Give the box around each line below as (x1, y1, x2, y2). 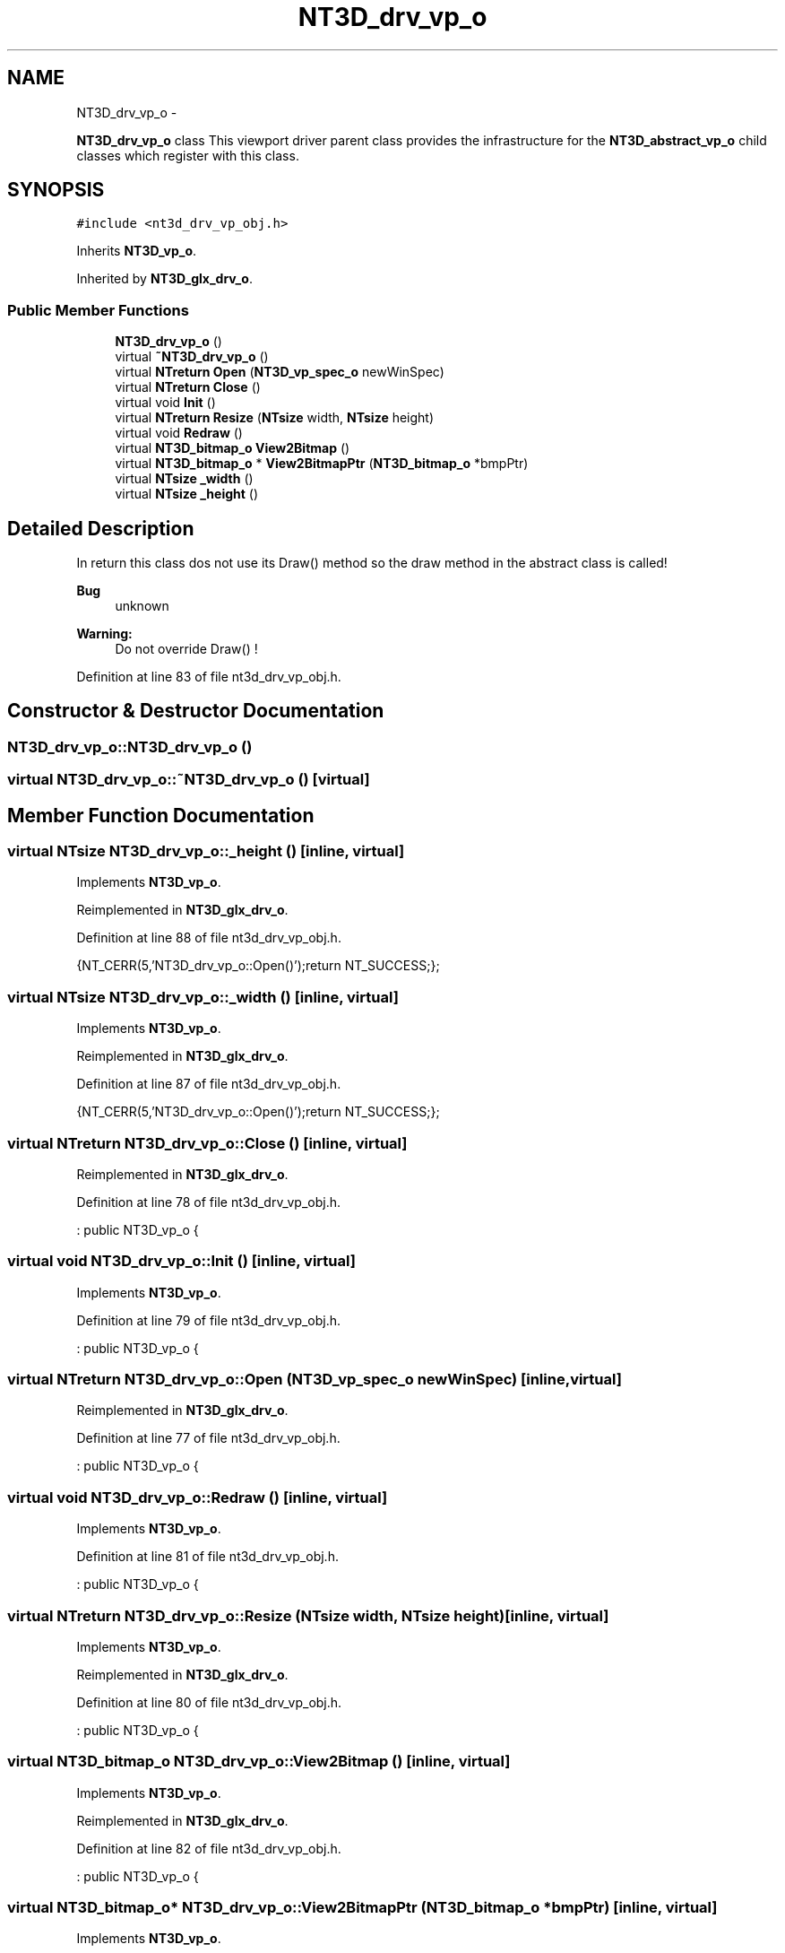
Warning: (76, 626, 133, 642)
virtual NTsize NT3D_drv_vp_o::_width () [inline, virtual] (7, 987, 399, 1006)
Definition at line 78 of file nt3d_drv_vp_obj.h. (76, 1193, 341, 1210)
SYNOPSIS (7, 178, 105, 202)
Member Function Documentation (7, 803, 315, 827)
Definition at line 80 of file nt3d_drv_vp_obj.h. (76, 1694, 342, 1710)
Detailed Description (7, 516, 194, 540)
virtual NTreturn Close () (115, 379, 261, 395)
